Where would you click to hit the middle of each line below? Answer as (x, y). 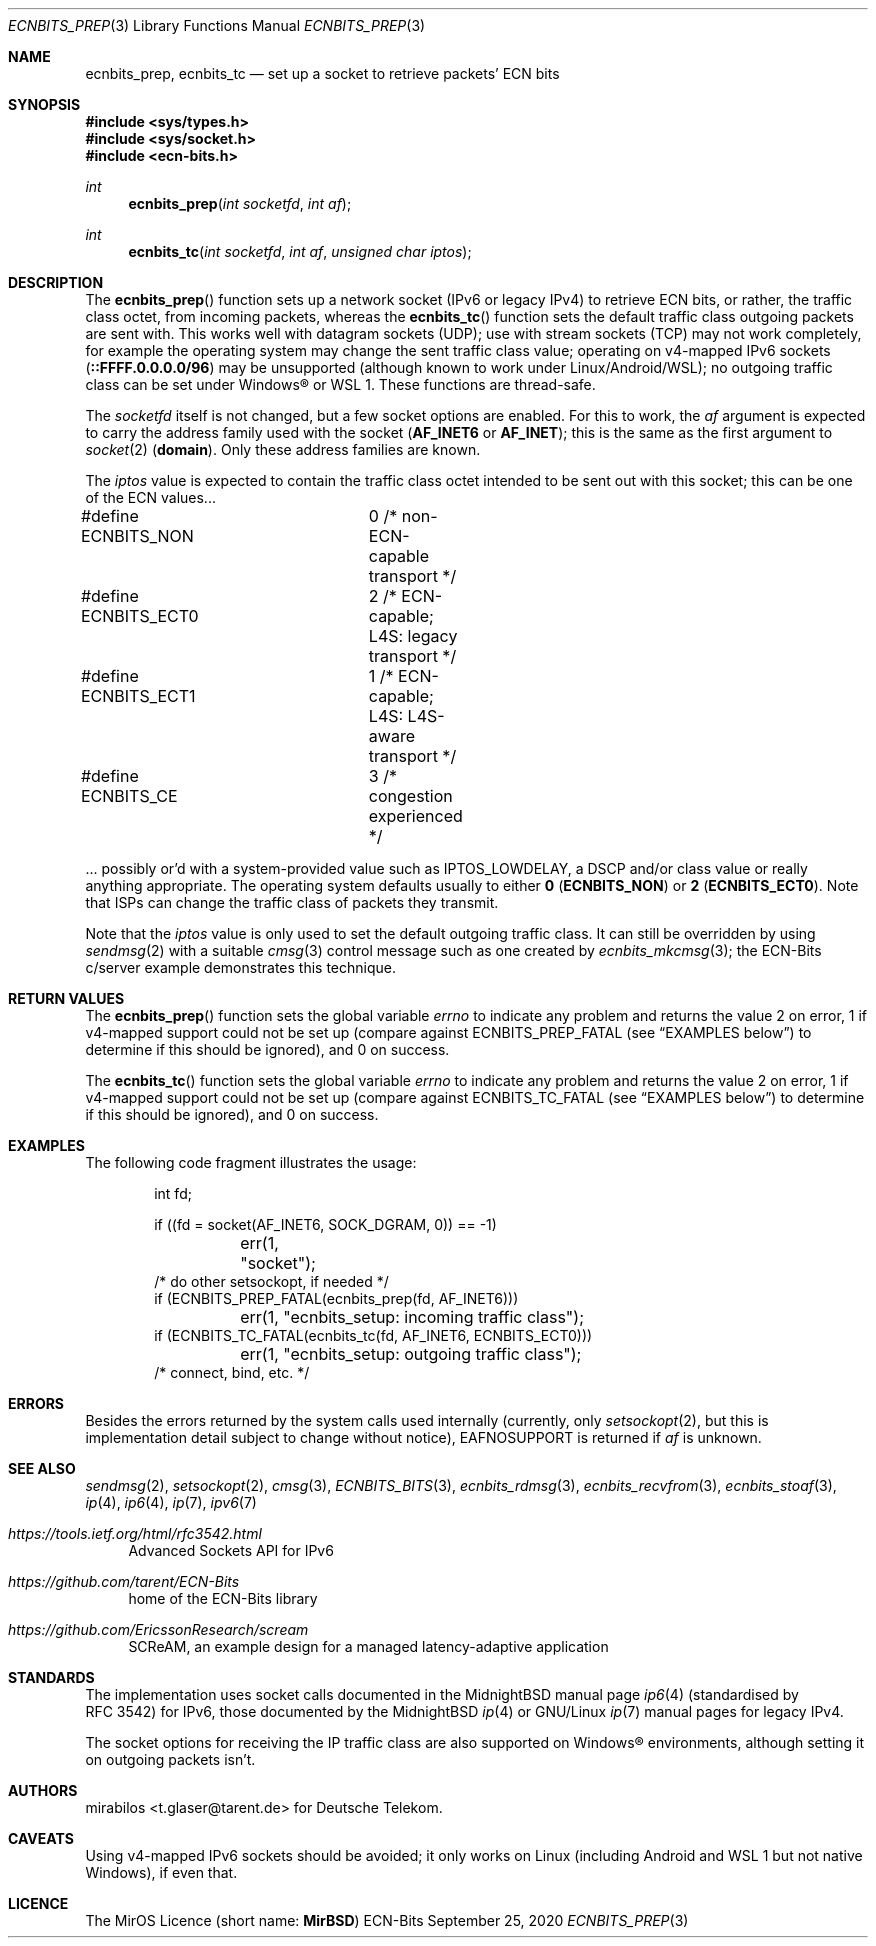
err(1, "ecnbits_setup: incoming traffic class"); (412, 1317)
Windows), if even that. (161, 1872)
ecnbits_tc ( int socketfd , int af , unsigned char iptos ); (300, 251)
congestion (410, 796)
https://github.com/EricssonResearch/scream (158, 1629)
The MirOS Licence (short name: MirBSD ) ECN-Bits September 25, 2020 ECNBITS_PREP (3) (387, 1920)
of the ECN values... (150, 497)
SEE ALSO (42, 1468)
